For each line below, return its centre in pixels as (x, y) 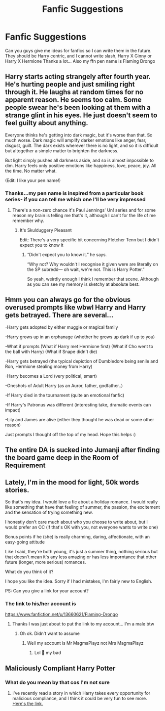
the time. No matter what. (31, 171)
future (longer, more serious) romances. (46, 562)
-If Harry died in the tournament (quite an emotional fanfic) (65, 395)
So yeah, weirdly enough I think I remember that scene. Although (93, 279)
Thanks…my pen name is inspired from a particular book (74, 193)
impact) (13, 410)
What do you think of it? (29, 572)
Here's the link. (28, 704)
